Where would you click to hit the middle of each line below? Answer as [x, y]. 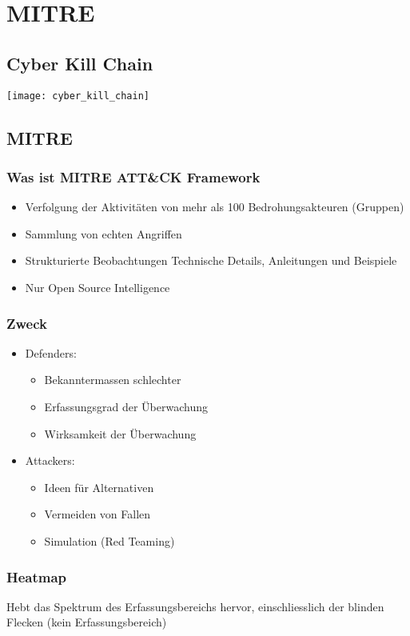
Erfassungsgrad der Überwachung [126, 407]
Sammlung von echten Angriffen [103, 233]
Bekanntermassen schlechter [113, 380]
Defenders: [51, 352]
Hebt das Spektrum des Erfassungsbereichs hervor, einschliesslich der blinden [195, 606]
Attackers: [50, 460]
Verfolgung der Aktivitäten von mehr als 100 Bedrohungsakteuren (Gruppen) [215, 207]
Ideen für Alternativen [99, 487]
